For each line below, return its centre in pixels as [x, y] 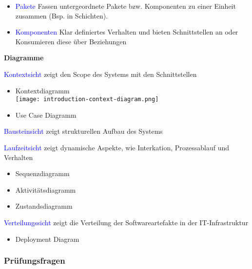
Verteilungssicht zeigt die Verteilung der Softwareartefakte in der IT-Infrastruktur [126, 222]
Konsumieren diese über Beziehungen [71, 41]
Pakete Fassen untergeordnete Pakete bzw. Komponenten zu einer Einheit [126, 6]
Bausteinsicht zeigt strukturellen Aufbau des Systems [83, 131]
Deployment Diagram [47, 239]
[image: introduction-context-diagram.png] [87, 99]
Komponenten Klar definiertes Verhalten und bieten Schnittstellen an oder [127, 32]
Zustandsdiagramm [44, 206]
